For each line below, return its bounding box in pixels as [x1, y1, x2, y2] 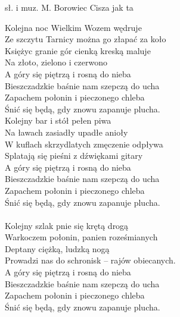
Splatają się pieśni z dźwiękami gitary [5, 149, 143, 162]
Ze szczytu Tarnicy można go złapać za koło [5, 33, 166, 45]
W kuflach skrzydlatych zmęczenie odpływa [5, 137, 163, 150]
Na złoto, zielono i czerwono [5, 56, 107, 68]
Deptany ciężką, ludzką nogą [5, 242, 110, 255]
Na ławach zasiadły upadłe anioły [5, 125, 128, 138]
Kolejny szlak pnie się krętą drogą [5, 219, 129, 231]
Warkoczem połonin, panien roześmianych [5, 231, 158, 243]
